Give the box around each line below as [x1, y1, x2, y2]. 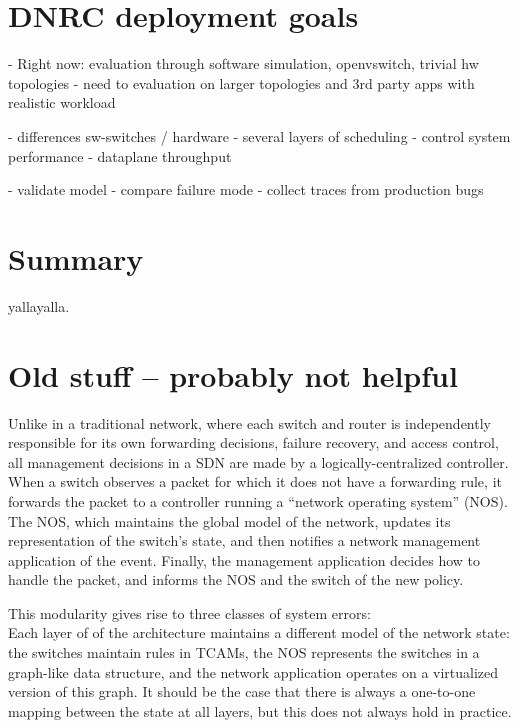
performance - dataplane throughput [8, 145, 232, 166]
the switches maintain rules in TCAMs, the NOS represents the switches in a [8, 642, 480, 663]
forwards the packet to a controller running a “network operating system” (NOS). [8, 490, 508, 511]
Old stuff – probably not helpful [8, 354, 458, 395]
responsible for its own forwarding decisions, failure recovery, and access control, [8, 432, 499, 453]
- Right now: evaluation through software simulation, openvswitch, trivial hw [8, 53, 479, 74]
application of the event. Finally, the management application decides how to [8, 549, 481, 570]
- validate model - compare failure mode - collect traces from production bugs [8, 179, 484, 200]
